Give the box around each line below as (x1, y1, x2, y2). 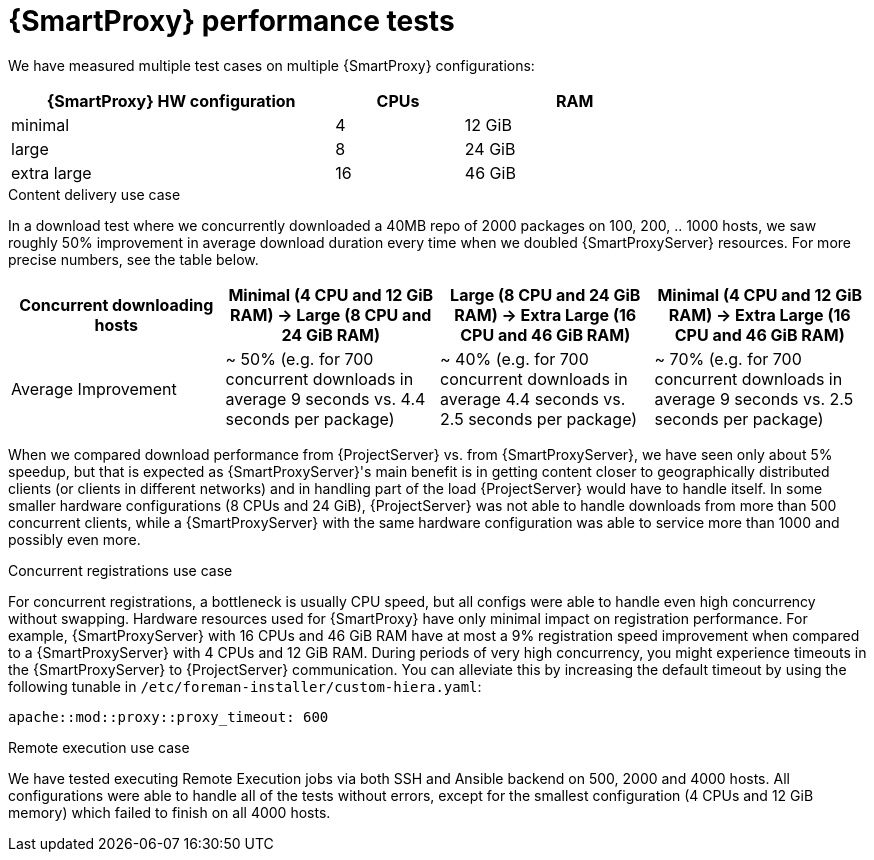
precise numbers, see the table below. (8, 250, 259, 268)
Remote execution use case (8, 738, 190, 756)
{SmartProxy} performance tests (8, 4, 455, 38)
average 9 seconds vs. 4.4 (225, 388, 426, 409)
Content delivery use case (8, 185, 181, 203)
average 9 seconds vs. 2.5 (654, 388, 854, 409)
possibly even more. (8, 530, 141, 548)
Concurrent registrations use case (8, 561, 233, 579)
